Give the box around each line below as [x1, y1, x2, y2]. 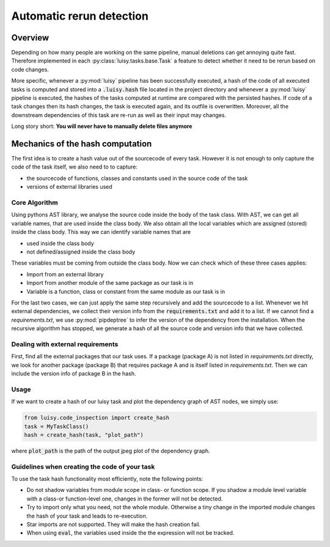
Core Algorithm [11, 198, 58, 207]
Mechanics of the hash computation [11, 138, 152, 149]
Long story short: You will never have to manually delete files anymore [11, 123, 193, 130]
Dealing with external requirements [11, 340, 119, 349]
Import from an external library [26, 270, 104, 278]
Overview [11, 32, 50, 43]
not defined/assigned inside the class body [26, 248, 136, 255]
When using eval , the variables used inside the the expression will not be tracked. [26, 529, 235, 537]
